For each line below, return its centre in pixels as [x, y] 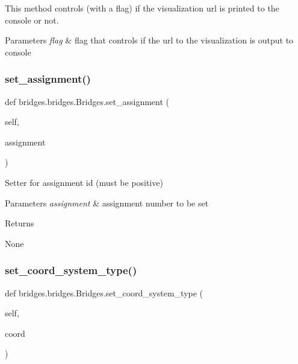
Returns [20, 223]
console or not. [32, 20]
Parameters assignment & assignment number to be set [107, 203]
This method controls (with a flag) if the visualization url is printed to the [142, 8]
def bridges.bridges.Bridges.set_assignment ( [87, 101]
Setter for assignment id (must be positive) [84, 182]
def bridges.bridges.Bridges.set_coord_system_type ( [104, 292]
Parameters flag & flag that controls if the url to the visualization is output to [149, 40]
